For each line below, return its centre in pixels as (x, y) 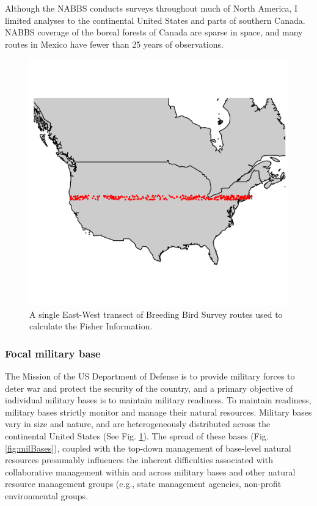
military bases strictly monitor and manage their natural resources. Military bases (158, 412)
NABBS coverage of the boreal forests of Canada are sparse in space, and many (154, 32)
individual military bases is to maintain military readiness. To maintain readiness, (158, 400)
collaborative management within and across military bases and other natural (150, 471)
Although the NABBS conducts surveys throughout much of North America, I (151, 8)
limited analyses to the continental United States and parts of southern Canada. (155, 20)
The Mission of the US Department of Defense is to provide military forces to (150, 376)
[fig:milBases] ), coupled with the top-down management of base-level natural (148, 448)
